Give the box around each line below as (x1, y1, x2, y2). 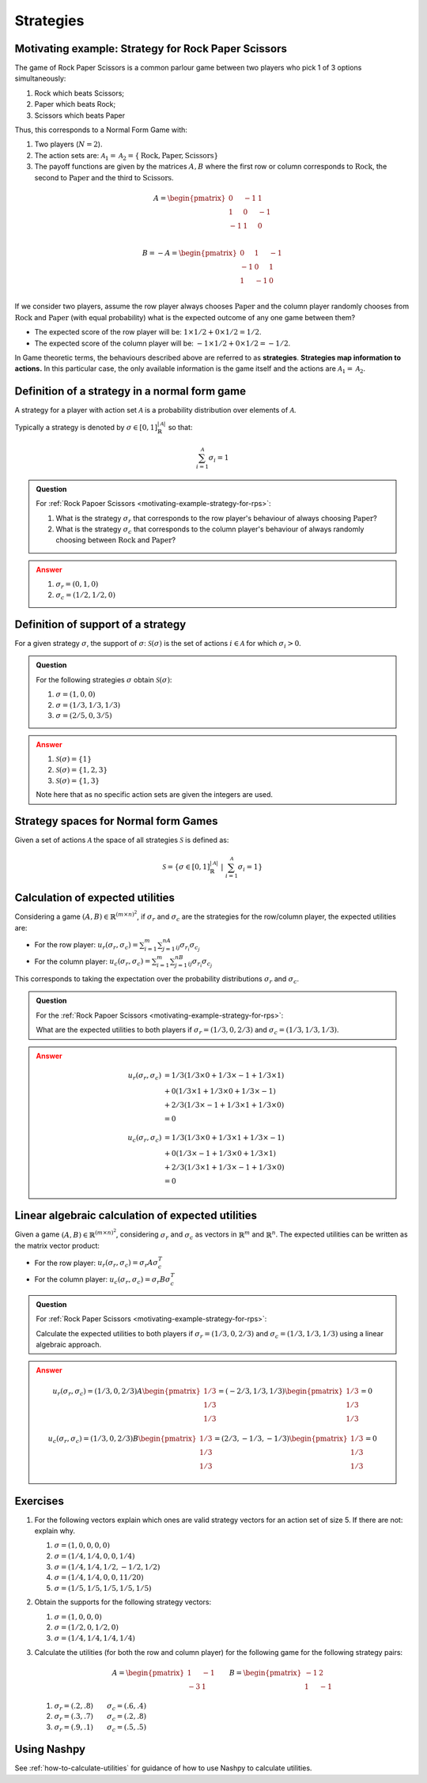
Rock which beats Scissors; (34, 88, 125, 98)
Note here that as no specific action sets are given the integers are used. (36, 790, 273, 799)
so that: (168, 422, 193, 432)
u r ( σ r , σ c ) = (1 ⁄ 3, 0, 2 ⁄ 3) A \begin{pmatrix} (52, 1386, 201, 1397)
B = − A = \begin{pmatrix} (142, 248, 237, 257)
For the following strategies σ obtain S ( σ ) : (36, 674, 172, 684)
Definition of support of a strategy (14, 618, 187, 631)
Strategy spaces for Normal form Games (14, 814, 218, 828)
